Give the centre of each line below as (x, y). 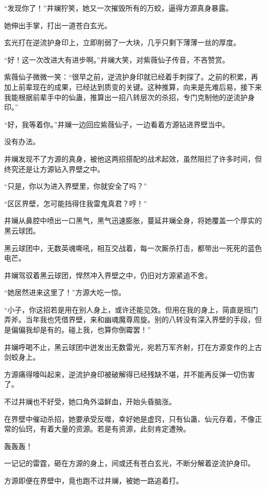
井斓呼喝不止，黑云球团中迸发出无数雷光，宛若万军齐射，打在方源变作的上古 (133, 347)
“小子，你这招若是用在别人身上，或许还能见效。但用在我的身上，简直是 (124, 309)
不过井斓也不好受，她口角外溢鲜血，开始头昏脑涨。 (90, 402)
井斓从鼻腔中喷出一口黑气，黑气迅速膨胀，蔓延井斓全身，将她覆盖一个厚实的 (133, 220)
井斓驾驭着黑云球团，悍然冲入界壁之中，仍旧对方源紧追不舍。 (108, 275)
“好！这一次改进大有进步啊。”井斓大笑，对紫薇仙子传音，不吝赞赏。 (117, 59)
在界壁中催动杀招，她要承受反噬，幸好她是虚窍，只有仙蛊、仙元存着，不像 (129, 418)
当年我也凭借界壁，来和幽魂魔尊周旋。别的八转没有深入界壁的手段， (140, 319)
